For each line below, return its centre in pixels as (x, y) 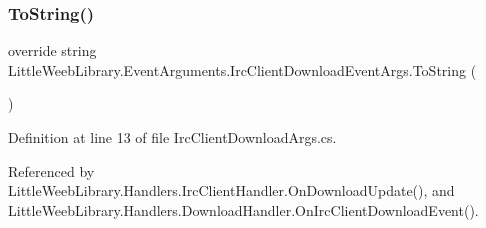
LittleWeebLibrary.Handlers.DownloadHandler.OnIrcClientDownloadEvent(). (243, 209)
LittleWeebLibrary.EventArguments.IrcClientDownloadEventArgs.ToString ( (242, 69)
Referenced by (51, 170)
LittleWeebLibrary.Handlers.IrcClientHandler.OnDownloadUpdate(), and (231, 190)
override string (52, 50)
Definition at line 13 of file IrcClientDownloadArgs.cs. (172, 137)
